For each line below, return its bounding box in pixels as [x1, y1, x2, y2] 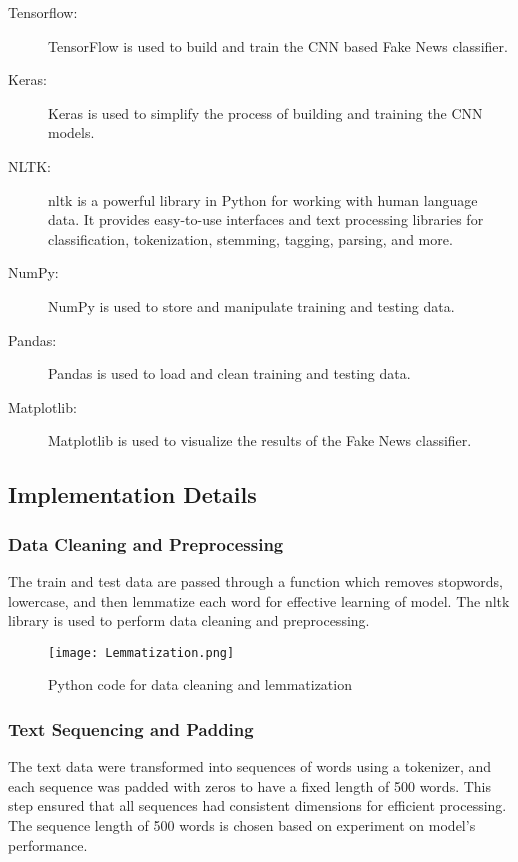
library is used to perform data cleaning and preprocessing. [8, 610, 370, 631]
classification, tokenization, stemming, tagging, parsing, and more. [48, 228, 453, 249]
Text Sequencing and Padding [8, 716, 254, 741]
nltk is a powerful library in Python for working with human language [48, 189, 478, 210]
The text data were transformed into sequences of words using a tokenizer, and [8, 756, 492, 777]
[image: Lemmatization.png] [48, 645, 235, 660]
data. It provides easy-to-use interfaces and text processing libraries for [48, 209, 484, 230]
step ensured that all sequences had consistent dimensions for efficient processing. [8, 795, 507, 816]
